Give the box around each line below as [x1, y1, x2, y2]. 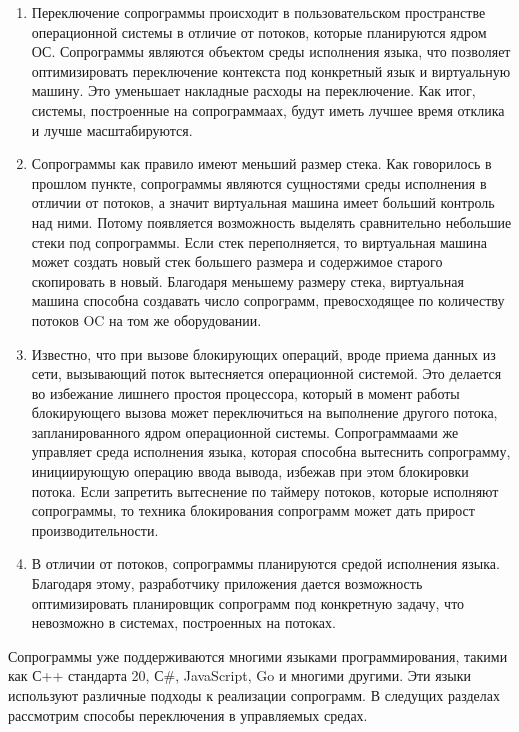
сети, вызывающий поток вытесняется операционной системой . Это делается [31, 363, 502, 384]
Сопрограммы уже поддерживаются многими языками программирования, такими [8, 645, 508, 666]
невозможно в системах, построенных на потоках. [31, 612, 336, 633]
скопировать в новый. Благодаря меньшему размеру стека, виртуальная [31, 270, 464, 291]
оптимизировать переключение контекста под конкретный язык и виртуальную [31, 60, 511, 81]
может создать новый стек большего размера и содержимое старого [31, 251, 443, 272]
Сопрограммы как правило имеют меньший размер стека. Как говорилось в [31, 153, 492, 174]
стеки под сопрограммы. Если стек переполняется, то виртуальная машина [31, 231, 488, 252]
